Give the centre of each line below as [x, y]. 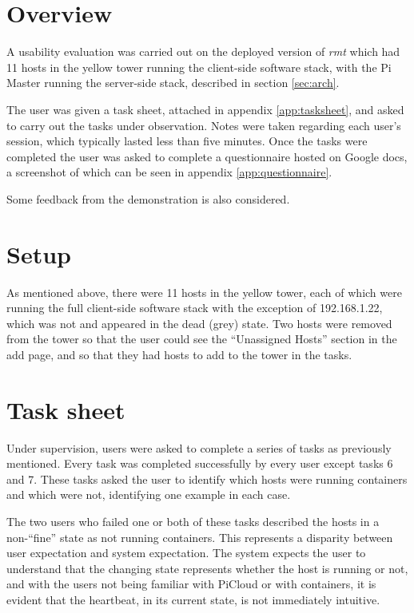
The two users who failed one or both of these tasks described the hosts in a [193, 522]
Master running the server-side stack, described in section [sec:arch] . [173, 83]
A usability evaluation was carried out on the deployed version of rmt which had [203, 51]
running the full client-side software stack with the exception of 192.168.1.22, [195, 308]
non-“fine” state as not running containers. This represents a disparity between [200, 537]
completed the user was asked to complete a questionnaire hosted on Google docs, [207, 156]
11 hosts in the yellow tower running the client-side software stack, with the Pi [199, 67]
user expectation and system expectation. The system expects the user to [186, 553]
